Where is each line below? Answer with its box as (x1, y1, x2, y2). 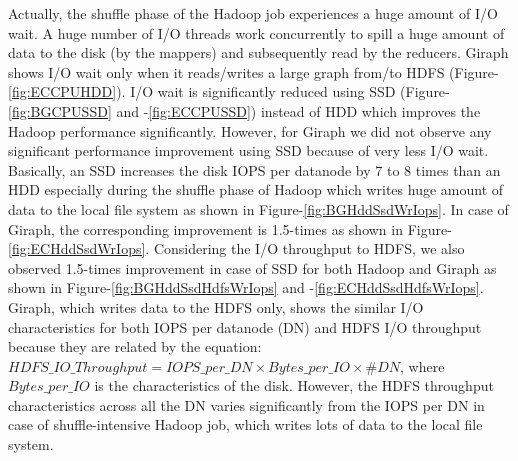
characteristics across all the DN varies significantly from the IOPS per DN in (8, 394, 485, 415)
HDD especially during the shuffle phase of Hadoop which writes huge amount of (8, 179, 504, 200)
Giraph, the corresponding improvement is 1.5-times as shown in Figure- (8, 218, 452, 239)
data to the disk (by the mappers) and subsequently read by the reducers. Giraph (8, 42, 509, 63)
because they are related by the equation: (8, 336, 262, 357)
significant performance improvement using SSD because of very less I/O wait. (8, 140, 489, 161)
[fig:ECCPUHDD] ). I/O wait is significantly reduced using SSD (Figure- (8, 81, 450, 102)
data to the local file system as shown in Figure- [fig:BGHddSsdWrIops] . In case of (8, 198, 509, 219)
